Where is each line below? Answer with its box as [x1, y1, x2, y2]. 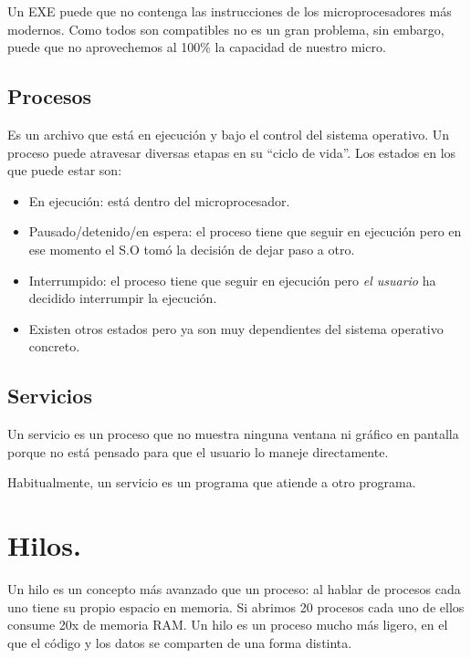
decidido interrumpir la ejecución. [28, 288, 217, 308]
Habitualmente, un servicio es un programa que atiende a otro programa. [7, 473, 416, 492]
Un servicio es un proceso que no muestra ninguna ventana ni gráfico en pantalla [7, 424, 459, 444]
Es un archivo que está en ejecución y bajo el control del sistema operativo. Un [7, 124, 449, 143]
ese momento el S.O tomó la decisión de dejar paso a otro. [28, 239, 355, 258]
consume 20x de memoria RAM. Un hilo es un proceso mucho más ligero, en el [7, 615, 448, 634]
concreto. [28, 337, 80, 356]
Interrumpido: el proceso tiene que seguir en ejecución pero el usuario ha [28, 270, 436, 289]
